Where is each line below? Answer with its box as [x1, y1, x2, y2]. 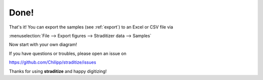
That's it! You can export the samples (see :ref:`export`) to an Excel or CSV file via [9, 24, 173, 30]
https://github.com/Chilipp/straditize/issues [9, 59, 96, 65]
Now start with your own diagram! [9, 41, 77, 48]
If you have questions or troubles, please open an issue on [9, 51, 127, 56]
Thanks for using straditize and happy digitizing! [9, 68, 107, 74]
